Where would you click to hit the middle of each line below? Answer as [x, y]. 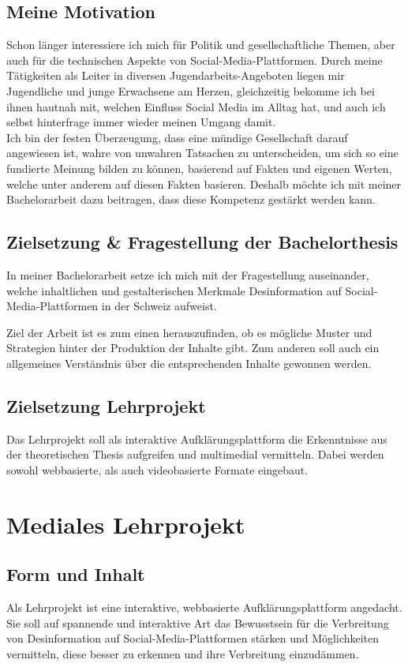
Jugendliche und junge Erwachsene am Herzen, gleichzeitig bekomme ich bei [191, 90]
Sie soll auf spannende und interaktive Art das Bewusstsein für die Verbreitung [198, 622]
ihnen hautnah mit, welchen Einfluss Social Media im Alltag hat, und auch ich [196, 106]
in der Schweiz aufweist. [159, 306]
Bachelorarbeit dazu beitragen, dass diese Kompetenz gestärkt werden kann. [191, 199]
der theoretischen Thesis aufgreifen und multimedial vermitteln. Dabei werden [195, 454]
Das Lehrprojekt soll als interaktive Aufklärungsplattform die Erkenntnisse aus [197, 438]
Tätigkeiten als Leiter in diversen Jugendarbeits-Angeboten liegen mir [176, 75]
